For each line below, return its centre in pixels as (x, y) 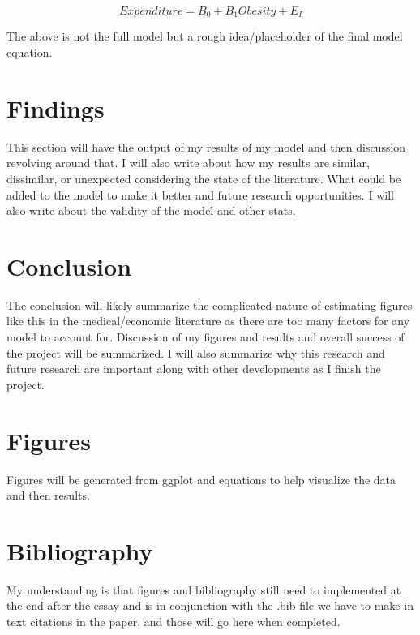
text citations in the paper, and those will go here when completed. (174, 622)
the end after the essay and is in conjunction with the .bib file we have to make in (210, 605)
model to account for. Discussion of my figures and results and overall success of (206, 337)
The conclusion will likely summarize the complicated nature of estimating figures (210, 305)
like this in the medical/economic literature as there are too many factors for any (208, 321)
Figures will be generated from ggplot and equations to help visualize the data (201, 479)
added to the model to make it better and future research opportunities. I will (200, 194)
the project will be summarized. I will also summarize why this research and (196, 352)
